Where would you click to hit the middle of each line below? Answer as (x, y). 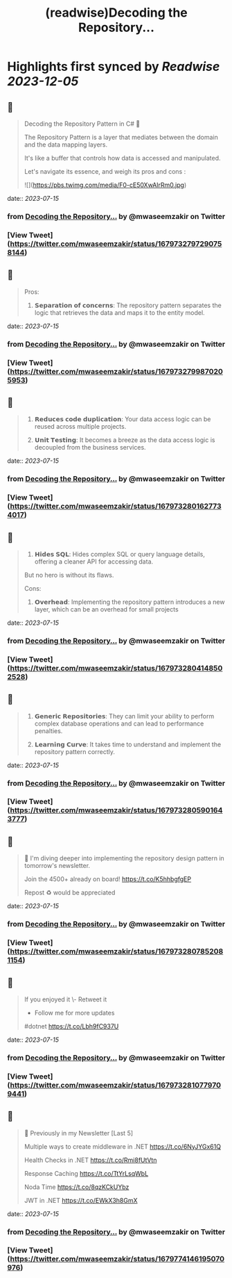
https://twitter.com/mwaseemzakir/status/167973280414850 (116, 668)
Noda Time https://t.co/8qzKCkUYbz (77, 1187)
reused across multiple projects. (80, 427)
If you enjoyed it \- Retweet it (65, 999)
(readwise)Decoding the (116, 13)
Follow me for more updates (74, 1013)
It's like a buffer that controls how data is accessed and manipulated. (122, 158)
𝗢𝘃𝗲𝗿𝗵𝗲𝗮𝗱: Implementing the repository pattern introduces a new (130, 602)
